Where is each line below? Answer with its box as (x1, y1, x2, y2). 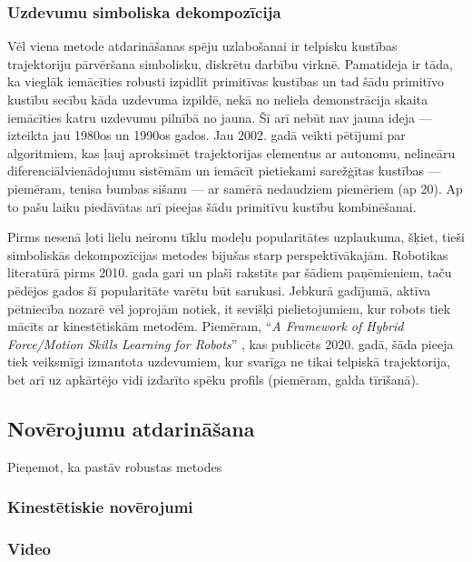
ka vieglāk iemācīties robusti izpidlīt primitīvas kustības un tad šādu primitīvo (7, 72, 444, 91)
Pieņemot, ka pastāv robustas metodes (7, 457, 222, 476)
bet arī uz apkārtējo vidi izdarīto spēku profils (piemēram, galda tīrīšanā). (7, 369, 419, 388)
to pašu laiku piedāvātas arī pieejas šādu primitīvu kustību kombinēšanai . (7, 196, 417, 216)
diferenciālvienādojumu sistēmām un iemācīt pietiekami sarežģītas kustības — (7, 161, 441, 180)
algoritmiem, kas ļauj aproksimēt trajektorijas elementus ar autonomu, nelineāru (7, 143, 456, 162)
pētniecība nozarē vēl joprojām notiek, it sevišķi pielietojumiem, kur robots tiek (7, 298, 451, 317)
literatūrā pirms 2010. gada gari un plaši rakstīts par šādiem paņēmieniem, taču (7, 263, 452, 282)
